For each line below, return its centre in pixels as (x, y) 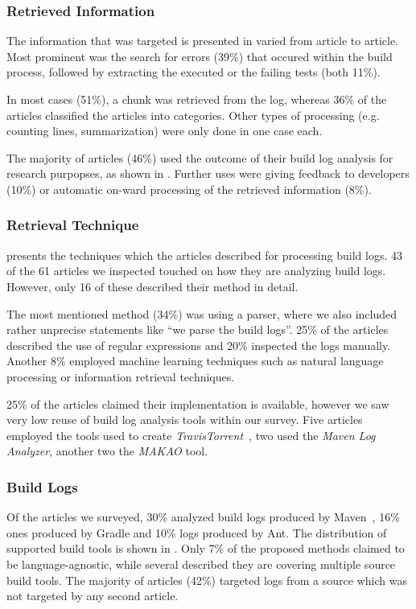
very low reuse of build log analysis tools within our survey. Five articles (185, 420)
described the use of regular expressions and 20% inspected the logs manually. (199, 345)
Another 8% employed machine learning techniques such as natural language (195, 361)
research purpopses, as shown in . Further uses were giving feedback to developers (208, 173)
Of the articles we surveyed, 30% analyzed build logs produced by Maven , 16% (203, 517)
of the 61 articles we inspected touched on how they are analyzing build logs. (196, 271)
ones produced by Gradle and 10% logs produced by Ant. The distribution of (197, 532)
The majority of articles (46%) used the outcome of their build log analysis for (200, 157)
